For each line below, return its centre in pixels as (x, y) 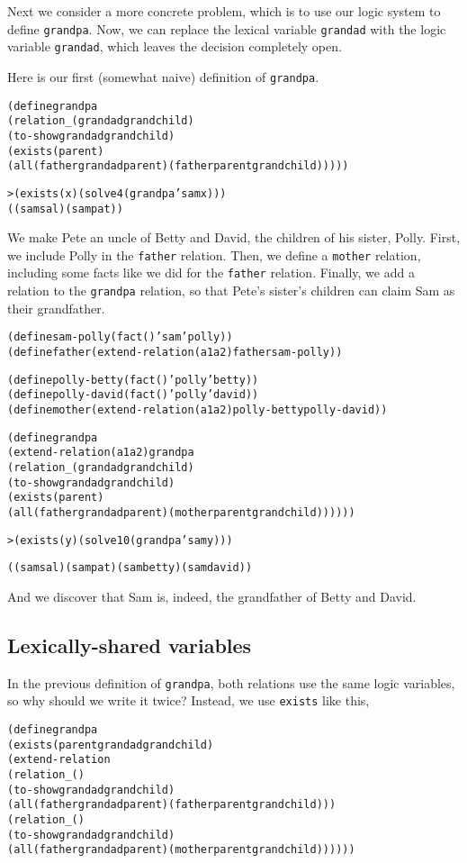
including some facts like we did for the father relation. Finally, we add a (211, 273)
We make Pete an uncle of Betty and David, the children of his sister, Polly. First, (234, 237)
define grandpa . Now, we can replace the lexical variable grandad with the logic (227, 28)
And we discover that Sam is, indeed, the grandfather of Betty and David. (212, 596)
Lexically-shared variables (130, 645)
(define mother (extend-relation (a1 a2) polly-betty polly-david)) (198, 409)
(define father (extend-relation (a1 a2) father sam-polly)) (175, 352)
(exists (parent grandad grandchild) (111, 745)
